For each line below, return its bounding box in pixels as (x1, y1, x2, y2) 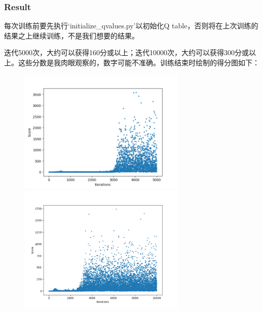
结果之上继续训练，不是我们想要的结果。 (4, 30, 139, 41)
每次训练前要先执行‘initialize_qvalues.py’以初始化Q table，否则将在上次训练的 (4, 20, 258, 31)
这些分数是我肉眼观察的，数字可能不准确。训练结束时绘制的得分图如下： (18, 57, 259, 67)
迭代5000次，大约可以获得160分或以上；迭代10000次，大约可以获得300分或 (4, 47, 249, 58)
